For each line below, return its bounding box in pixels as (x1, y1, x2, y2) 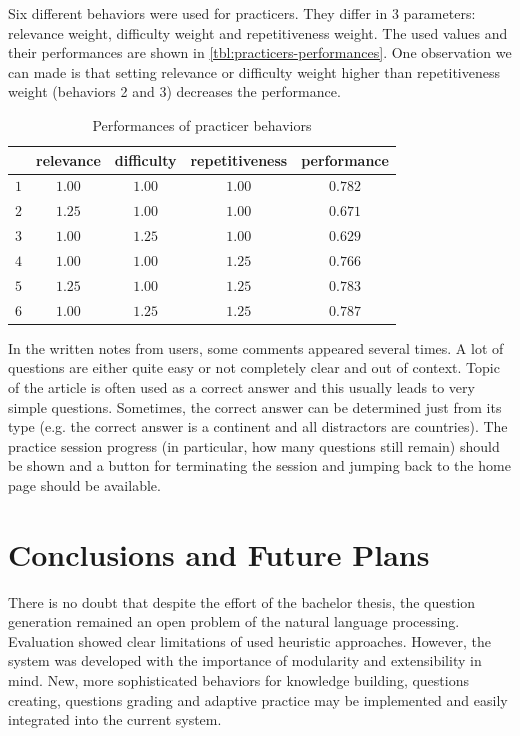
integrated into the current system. (8, 709, 222, 730)
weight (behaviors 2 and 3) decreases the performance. (8, 81, 341, 102)
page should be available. (8, 474, 161, 495)
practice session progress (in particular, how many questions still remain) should (8, 435, 500, 456)
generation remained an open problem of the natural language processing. (8, 611, 460, 632)
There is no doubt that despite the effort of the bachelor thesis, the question (8, 591, 476, 612)
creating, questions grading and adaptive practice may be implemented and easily (8, 689, 508, 710)
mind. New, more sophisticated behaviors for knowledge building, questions (8, 669, 469, 690)
